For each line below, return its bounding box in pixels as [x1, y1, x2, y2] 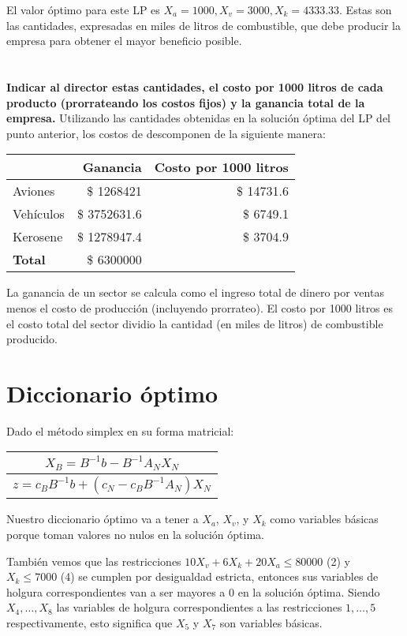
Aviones [13, 181, 55, 200]
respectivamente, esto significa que [6, 614, 173, 630]
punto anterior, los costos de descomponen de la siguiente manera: [6, 125, 326, 141]
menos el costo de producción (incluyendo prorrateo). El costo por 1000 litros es [6, 299, 394, 316]
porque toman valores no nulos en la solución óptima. [6, 526, 264, 542]
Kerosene [13, 227, 63, 246]
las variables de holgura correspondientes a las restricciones [56, 599, 342, 615]
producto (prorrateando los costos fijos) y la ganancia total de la [6, 94, 365, 110]
